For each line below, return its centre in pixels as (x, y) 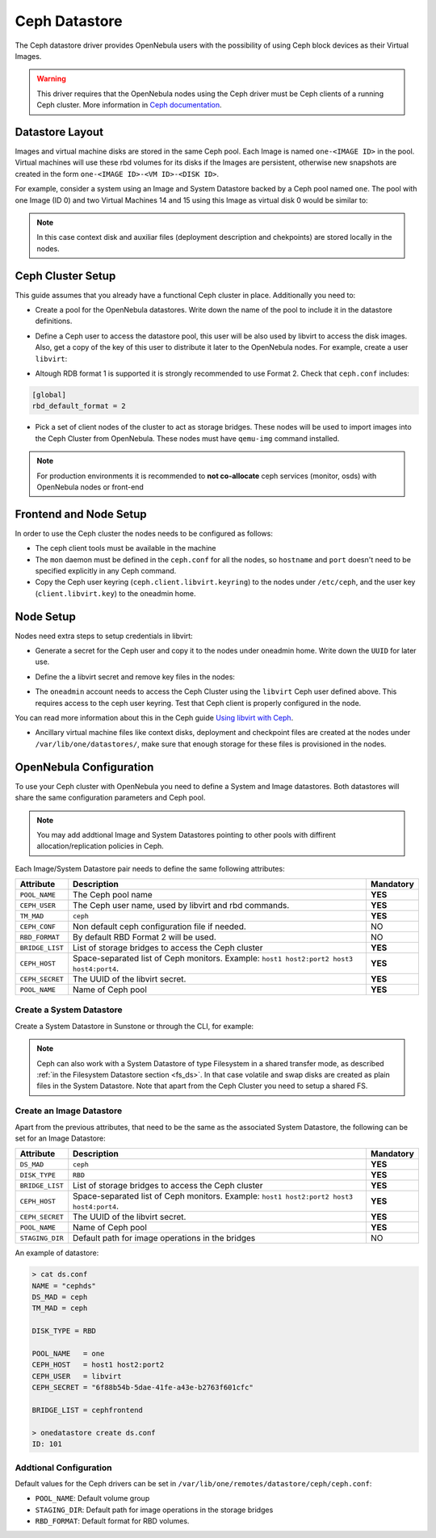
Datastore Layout (59, 132)
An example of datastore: (57, 1253)
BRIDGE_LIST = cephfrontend (87, 1410)
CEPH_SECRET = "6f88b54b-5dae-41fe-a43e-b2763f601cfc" (143, 1388)
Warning (51, 79)
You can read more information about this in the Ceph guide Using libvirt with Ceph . (154, 718)
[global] (49, 395)
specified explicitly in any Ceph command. (106, 571)
